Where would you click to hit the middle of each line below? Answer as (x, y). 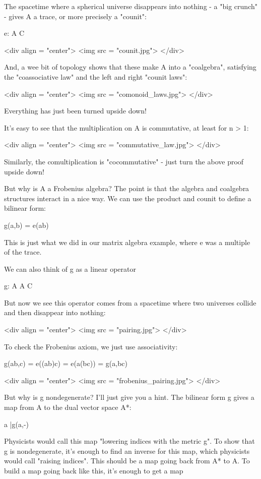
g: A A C (18, 286)
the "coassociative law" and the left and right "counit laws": (96, 76)
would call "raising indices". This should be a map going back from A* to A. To (127, 461)
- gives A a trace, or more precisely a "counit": (75, 16)
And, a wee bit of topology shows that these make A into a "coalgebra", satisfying (130, 67)
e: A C (14, 33)
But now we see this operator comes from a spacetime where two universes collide (130, 302)
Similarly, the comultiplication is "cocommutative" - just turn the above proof (124, 161)
